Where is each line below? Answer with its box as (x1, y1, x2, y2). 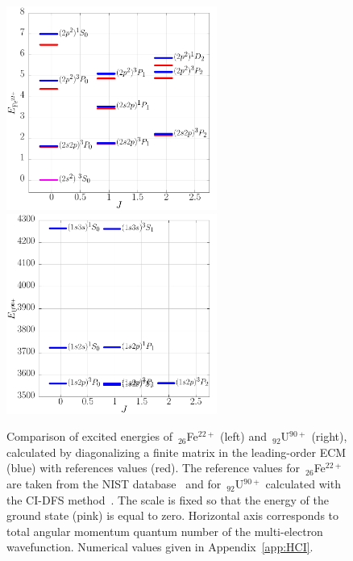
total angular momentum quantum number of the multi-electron (6, 522, 323, 539)
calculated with (265, 475, 341, 492)
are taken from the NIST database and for (6, 475, 222, 492)
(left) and (220, 428, 267, 445)
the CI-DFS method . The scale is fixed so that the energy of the (6, 491, 330, 508)
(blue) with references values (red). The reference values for (6, 459, 301, 476)
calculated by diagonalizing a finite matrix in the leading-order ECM (6, 443, 347, 460)
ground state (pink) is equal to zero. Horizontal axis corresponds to (6, 507, 339, 524)
